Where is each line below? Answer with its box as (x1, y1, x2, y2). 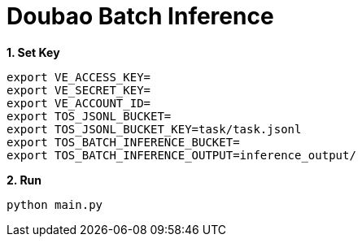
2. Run (7, 172, 42, 187)
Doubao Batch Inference (7, 2, 274, 30)
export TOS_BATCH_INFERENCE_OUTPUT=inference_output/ (7, 148, 356, 162)
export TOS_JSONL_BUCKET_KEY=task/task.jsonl (7, 122, 302, 136)
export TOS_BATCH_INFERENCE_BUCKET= (7, 135, 240, 149)
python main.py (7, 197, 103, 211)
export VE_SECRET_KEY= (7, 83, 151, 97)
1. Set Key (7, 45, 60, 59)
